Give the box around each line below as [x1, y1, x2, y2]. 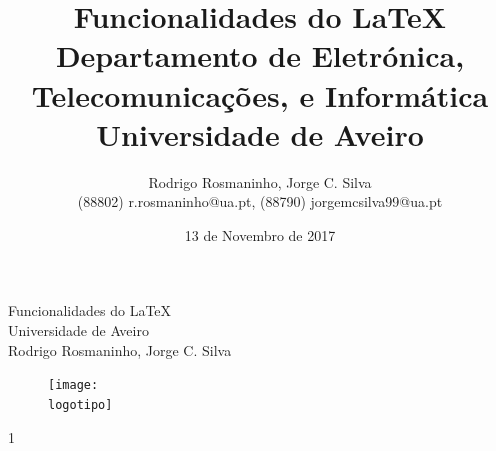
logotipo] [48, 397, 113, 412]
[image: [48, 378, 99, 393]
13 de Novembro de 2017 [184, 224, 336, 245]
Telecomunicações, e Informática [31, 74, 489, 115]
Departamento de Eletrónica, [55, 35, 465, 76]
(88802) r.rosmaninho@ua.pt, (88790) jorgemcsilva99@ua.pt [77, 191, 443, 212]
